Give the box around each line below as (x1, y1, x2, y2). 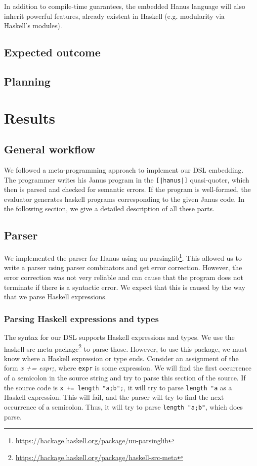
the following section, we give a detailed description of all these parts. (4, 203, 214, 214)
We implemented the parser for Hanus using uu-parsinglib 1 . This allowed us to (4, 251, 242, 263)
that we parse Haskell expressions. (4, 291, 107, 302)
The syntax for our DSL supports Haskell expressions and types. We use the (4, 332, 235, 342)
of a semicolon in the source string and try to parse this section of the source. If (4, 373, 246, 383)
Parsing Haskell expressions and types (4, 312, 159, 325)
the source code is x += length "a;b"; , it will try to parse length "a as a (4, 382, 232, 392)
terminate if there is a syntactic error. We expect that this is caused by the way (4, 281, 246, 292)
